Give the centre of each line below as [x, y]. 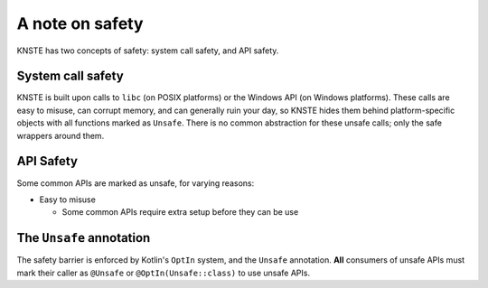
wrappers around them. [61, 135]
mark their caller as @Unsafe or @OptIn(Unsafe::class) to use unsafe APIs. [164, 273]
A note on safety [80, 23]
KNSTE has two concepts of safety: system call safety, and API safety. [148, 51]
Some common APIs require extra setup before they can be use [180, 212]
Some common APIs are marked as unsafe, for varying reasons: [136, 183]
